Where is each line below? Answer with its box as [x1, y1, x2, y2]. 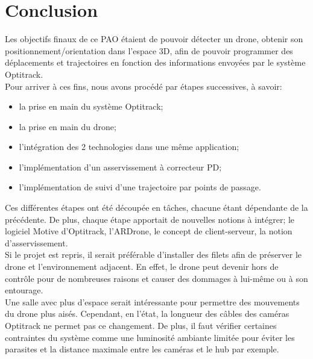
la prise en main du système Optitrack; [19, 100, 163, 113]
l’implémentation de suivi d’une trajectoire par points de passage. [19, 181, 261, 193]
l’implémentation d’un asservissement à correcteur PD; [19, 160, 222, 173]
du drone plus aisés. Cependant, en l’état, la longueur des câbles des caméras [5, 307, 289, 320]
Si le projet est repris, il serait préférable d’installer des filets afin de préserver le [5, 248, 302, 261]
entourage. [5, 284, 43, 296]
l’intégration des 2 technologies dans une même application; [19, 140, 239, 153]
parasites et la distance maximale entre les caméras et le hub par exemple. [5, 343, 279, 355]
